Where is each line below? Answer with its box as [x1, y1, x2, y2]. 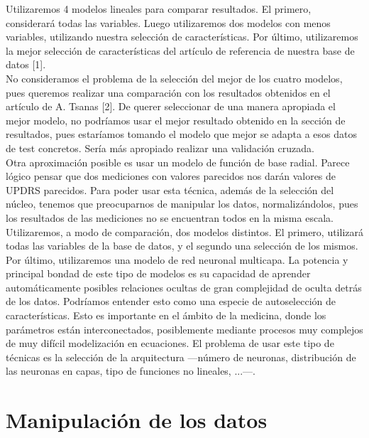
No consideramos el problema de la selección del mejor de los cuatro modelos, [6, 70, 343, 85]
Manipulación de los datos [6, 405, 268, 434]
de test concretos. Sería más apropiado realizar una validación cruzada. [6, 140, 314, 155]
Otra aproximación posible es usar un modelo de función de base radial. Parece [6, 154, 350, 169]
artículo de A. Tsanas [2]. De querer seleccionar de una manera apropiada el [6, 99, 336, 114]
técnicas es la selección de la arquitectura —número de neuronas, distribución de [6, 349, 356, 364]
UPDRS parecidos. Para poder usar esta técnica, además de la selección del [6, 182, 334, 197]
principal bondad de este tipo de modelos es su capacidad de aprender [6, 266, 311, 281]
